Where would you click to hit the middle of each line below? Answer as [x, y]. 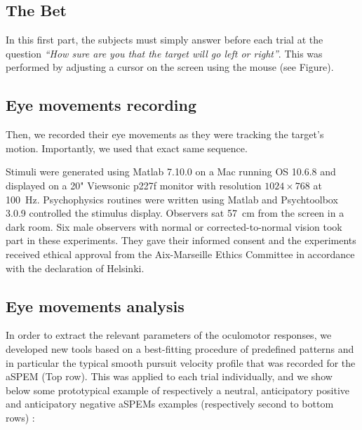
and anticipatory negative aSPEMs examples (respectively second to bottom [170, 404]
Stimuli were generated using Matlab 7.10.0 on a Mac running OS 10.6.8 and [171, 172]
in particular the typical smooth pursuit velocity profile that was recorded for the [181, 362]
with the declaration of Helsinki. [75, 268]
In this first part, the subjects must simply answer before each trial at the [165, 40]
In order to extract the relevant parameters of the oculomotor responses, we [169, 335]
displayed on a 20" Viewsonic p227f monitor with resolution [134, 185]
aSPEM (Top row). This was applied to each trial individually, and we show [169, 376]
